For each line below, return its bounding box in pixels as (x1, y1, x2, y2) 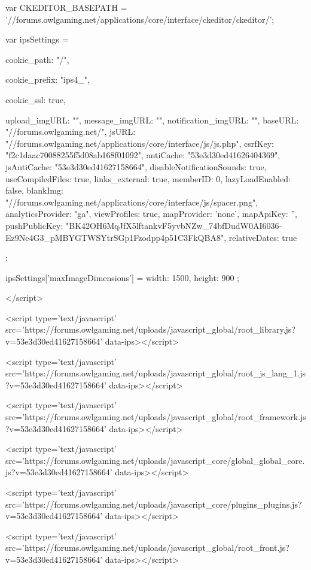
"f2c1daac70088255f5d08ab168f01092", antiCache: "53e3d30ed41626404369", (5, 149, 280, 161)
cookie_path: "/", (5, 53, 69, 65)
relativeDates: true (228, 231, 297, 243)
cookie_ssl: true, (5, 93, 66, 105)
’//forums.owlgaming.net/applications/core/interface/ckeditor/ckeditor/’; (5, 13, 275, 25)
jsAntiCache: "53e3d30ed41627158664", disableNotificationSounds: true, (5, 160, 267, 173)
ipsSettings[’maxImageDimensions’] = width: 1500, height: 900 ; (5, 271, 239, 284)
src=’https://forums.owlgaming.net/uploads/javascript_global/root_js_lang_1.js (5, 367, 306, 379)
